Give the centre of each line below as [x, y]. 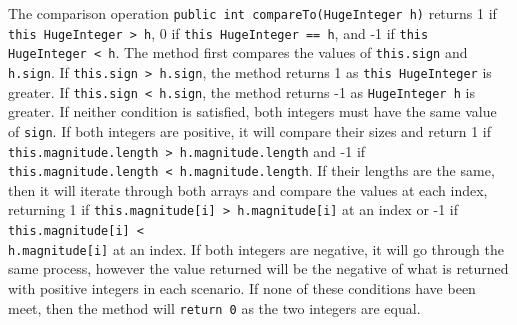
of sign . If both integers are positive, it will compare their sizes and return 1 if [250, 130]
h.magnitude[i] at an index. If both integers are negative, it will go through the [256, 248]
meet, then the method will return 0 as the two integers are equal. [214, 307]
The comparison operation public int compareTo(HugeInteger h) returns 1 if [252, 13]
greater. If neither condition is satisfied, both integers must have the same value [252, 111]
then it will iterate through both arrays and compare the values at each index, [248, 189]
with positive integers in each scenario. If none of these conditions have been [242, 288]
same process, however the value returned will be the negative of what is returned [258, 268]
